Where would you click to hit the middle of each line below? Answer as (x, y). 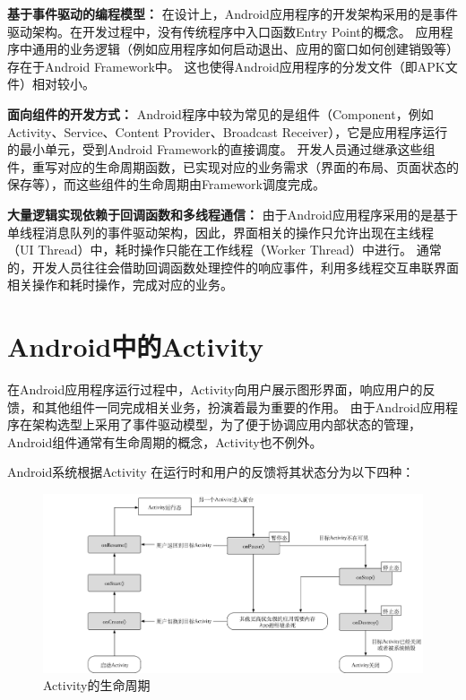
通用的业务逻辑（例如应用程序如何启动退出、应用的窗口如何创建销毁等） (245, 49)
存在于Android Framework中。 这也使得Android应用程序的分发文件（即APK (226, 66)
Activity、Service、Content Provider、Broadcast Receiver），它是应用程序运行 (228, 131)
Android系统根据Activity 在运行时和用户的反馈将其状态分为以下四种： (211, 472)
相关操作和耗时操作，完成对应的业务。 (120, 285)
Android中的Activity (136, 346)
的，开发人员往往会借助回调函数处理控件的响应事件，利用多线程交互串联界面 (233, 267)
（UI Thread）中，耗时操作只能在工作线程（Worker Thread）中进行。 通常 (224, 250)
